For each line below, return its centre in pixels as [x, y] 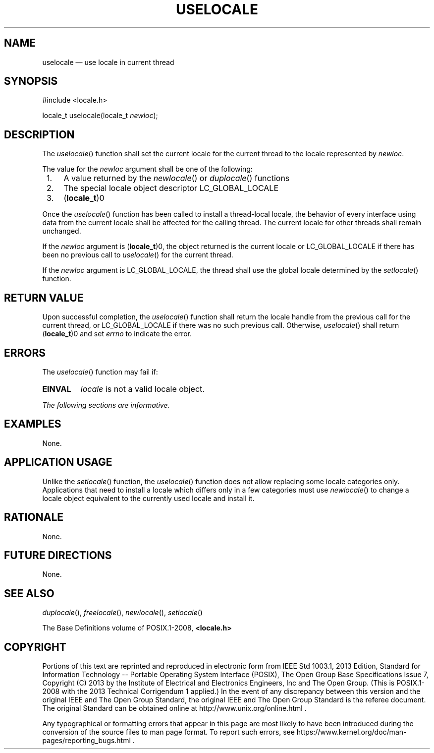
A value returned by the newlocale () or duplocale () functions [177, 178]
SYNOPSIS [31, 81]
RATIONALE [34, 517]
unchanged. [62, 231]
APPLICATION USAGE [58, 462]
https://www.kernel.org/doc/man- [352, 732]
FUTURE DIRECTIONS [58, 555]
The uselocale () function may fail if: [100, 372]
